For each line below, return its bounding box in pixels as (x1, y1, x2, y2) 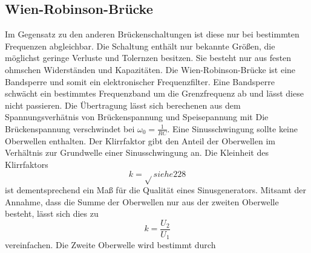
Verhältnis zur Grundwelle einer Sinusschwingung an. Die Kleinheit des (5, 146, 269, 159)
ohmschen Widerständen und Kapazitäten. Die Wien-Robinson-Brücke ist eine (5, 63, 296, 75)
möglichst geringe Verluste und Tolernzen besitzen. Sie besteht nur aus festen (5, 51, 292, 64)
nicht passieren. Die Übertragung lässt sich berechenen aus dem (5, 98, 241, 111)
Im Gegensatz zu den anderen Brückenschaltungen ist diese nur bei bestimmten (5, 28, 300, 40)
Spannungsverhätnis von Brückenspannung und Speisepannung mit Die (5, 110, 269, 123)
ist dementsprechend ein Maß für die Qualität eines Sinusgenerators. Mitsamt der (5, 183, 307, 196)
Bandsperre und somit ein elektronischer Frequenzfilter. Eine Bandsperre (5, 75, 275, 88)
